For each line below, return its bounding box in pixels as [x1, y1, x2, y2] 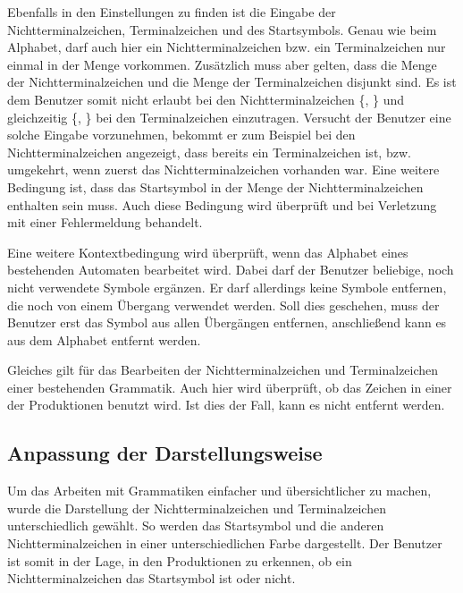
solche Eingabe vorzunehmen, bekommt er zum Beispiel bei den [7, 125, 356, 144]
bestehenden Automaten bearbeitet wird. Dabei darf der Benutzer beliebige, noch [7, 260, 454, 279]
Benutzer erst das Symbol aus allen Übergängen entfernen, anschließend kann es [7, 313, 447, 332]
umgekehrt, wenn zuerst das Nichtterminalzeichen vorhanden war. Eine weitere [7, 160, 440, 179]
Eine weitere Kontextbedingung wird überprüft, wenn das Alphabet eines [7, 242, 408, 261]
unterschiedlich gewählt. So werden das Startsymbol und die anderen [7, 516, 384, 535]
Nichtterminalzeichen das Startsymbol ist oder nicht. [7, 569, 296, 588]
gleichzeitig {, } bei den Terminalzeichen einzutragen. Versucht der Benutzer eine [7, 107, 451, 126]
